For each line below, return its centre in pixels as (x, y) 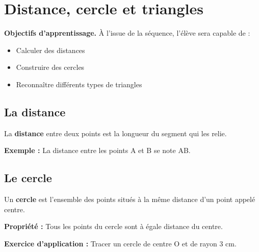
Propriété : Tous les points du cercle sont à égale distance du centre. (113, 226)
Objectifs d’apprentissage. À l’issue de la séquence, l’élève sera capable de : (127, 33)
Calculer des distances (50, 50)
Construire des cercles (50, 67)
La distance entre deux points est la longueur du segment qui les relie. (115, 133)
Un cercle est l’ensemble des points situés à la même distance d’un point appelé (130, 199)
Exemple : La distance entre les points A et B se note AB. (97, 150)
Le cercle (28, 178)
